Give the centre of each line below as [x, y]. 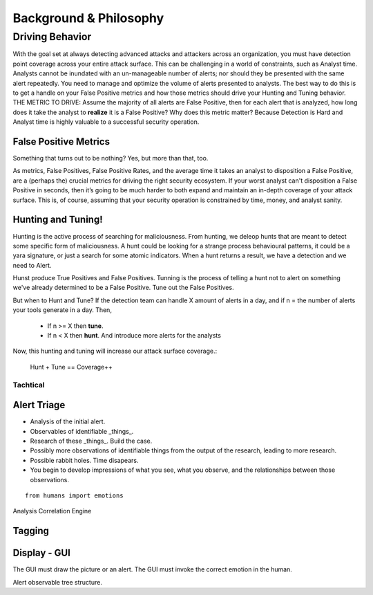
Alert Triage [39, 405]
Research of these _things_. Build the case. [91, 441]
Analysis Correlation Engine [52, 511]
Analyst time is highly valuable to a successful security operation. [106, 122]
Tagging [31, 531]
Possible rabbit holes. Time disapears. [84, 460]
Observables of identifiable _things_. [82, 431]
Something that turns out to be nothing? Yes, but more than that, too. [111, 158]
